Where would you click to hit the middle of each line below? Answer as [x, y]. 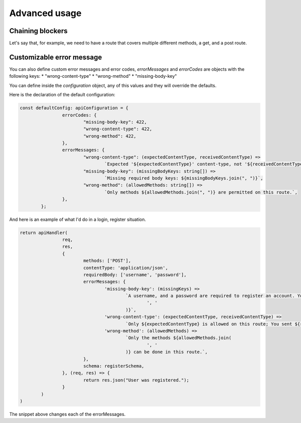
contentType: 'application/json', [125, 268]
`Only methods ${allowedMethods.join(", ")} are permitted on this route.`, [201, 192]
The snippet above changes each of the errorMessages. [67, 414]
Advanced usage [45, 13]
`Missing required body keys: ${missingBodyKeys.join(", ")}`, [184, 178]
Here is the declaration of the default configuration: [62, 95]
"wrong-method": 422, [110, 136]
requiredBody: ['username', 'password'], [135, 274]
